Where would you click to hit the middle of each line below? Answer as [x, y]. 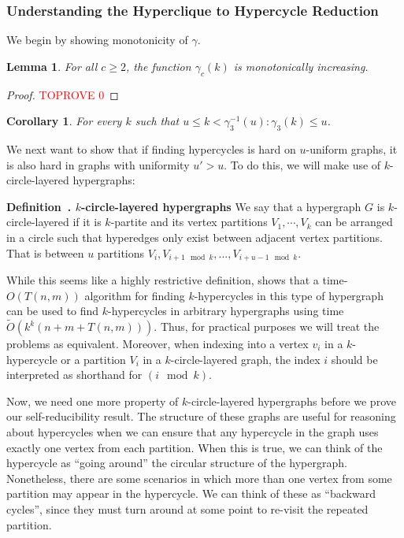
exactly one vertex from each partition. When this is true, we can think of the [195, 447]
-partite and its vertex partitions [189, 222]
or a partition [93, 359]
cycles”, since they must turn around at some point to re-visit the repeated [187, 508]
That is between [45, 252]
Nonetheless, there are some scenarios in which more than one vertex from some [199, 478]
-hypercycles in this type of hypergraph [289, 295]
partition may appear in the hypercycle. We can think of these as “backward [191, 493]
